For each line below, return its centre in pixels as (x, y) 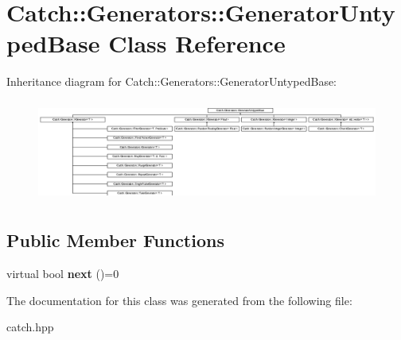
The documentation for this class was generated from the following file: (179, 300)
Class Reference (197, 43)
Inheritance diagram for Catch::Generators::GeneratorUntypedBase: (172, 81)
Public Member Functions (115, 240)
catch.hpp (30, 327)
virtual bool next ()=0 (63, 274)
